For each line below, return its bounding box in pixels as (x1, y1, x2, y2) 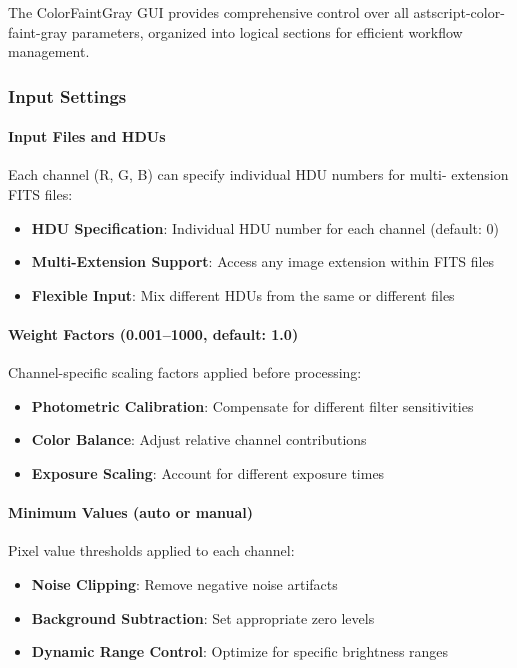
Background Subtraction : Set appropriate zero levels (31, 607, 375, 628)
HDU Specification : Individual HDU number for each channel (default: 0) (31, 217, 500, 238)
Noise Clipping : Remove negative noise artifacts (31, 573, 338, 594)
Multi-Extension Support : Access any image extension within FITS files (31, 251, 495, 272)
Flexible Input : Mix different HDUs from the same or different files (31, 284, 455, 305)
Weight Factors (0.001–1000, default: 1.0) (8, 323, 299, 344)
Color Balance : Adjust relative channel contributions (31, 429, 367, 450)
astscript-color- (413, 2, 505, 22)
